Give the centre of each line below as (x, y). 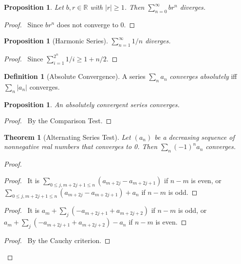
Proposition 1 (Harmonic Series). (56, 41)
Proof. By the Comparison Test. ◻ (58, 121)
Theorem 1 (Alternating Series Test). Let (67, 137)
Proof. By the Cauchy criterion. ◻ (57, 240)
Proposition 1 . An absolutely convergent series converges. (92, 104)
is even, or (206, 180)
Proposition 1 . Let (34, 7)
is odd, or (193, 210)
